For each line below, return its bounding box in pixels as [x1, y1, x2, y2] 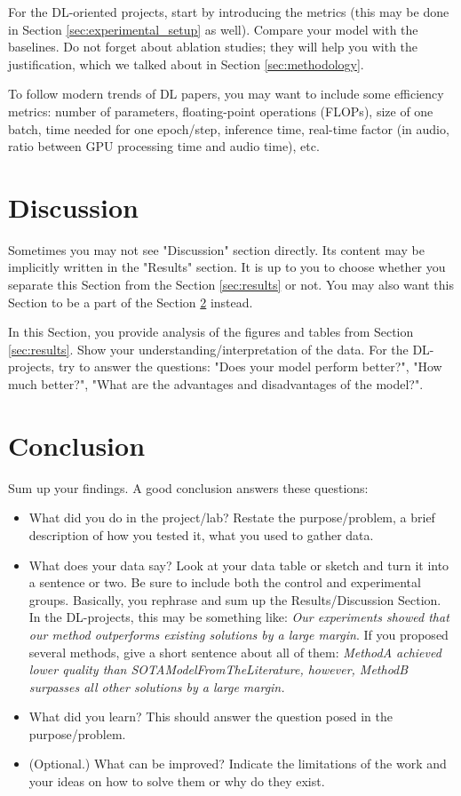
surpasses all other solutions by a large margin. [28, 677, 285, 696]
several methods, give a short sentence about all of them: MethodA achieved [28, 642, 441, 661]
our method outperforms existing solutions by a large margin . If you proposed [28, 625, 449, 643]
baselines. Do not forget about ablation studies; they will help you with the [8, 37, 418, 56]
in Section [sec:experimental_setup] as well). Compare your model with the [8, 20, 418, 38]
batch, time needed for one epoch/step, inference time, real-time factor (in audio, [8, 119, 449, 138]
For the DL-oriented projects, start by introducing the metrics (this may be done [8, 3, 449, 20]
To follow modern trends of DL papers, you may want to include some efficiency [8, 84, 444, 103]
